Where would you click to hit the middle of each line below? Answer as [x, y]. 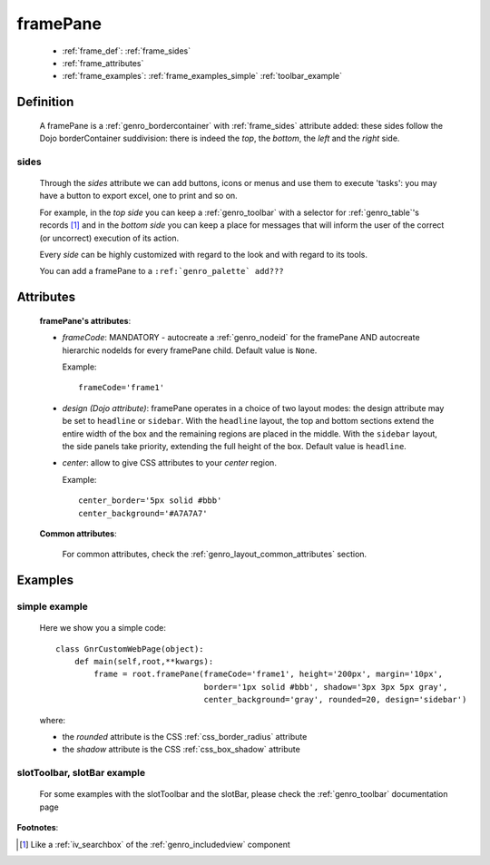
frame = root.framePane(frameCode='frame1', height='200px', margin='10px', [269, 674]
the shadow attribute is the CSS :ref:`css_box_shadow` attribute [181, 750]
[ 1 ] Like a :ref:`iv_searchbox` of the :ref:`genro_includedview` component [155, 844]
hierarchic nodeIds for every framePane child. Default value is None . [190, 350]
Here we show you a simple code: [103, 628]
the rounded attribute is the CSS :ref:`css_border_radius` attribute [185, 737]
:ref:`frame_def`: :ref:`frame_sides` [127, 51]
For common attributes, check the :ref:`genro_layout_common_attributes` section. [215, 555]
